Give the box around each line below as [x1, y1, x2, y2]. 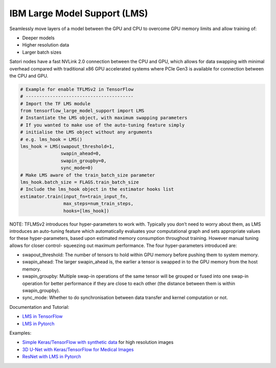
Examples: [9, 330, 32, 336]
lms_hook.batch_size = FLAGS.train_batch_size [20, 179, 139, 185]
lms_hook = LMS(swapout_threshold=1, [20, 143, 115, 149]
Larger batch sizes [22, 49, 61, 55]
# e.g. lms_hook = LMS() [20, 136, 83, 142]
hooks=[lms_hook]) [63, 208, 109, 214]
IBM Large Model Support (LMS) [9, 8, 148, 19]
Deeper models [22, 35, 55, 41]
